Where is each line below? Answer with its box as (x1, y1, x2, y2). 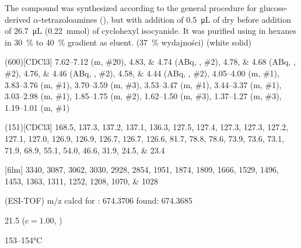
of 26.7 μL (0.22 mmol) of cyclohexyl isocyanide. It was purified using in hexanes (5, 25, 296, 37)
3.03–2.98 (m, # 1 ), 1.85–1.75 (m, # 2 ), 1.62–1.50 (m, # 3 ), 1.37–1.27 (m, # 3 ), (5, 90, 282, 102)
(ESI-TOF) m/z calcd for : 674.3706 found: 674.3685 (5, 194, 192, 207)
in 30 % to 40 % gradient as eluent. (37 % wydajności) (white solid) (5, 36, 251, 48)
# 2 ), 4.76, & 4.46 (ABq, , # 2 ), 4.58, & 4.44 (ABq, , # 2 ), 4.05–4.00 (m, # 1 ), (5, 67, 279, 79)
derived (5, 13, 31, 25)
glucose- (259, 2, 288, 13)
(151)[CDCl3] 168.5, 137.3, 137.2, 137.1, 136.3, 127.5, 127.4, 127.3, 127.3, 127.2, (5, 121, 288, 133)
